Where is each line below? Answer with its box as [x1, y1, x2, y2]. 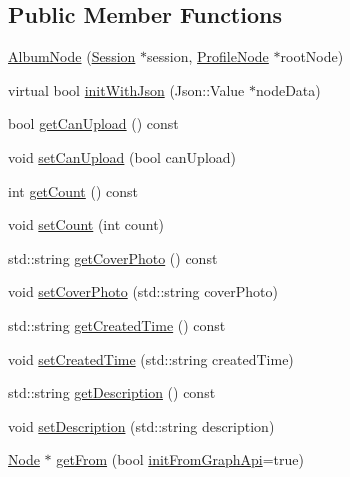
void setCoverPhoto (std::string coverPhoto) [8, 281, 278, 302]
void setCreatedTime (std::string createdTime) [8, 348, 294, 369]
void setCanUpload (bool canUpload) [8, 146, 237, 167]
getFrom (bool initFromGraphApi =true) [56, 449, 304, 470]
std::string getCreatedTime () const [8, 314, 226, 335]
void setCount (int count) [8, 214, 165, 235]
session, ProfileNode [147, 46, 269, 67]
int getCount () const [8, 180, 138, 201]
